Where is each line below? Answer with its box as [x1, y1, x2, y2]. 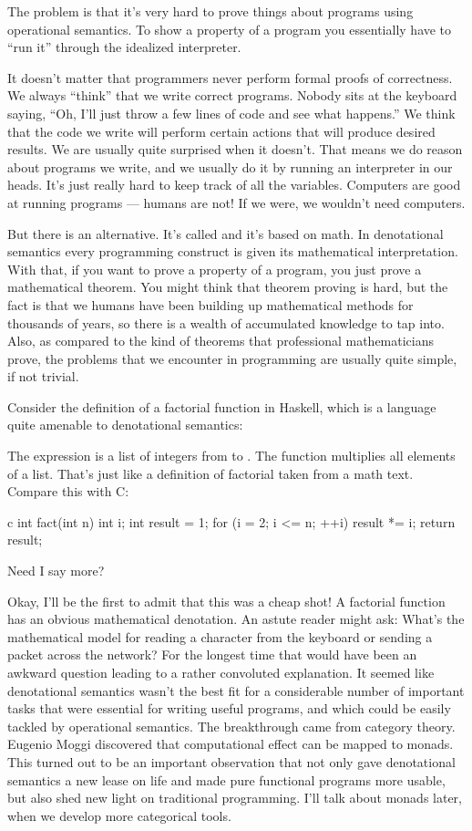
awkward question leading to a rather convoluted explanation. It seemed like [7, 663, 435, 681]
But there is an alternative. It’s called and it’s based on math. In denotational [7, 223, 444, 243]
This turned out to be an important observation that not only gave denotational [7, 752, 456, 771]
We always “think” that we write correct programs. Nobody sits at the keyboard [7, 86, 457, 105]
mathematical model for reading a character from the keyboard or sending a [7, 627, 433, 646]
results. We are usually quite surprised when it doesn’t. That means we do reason [7, 140, 463, 159]
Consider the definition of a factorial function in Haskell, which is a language [7, 397, 436, 416]
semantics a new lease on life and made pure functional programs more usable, [7, 770, 446, 789]
